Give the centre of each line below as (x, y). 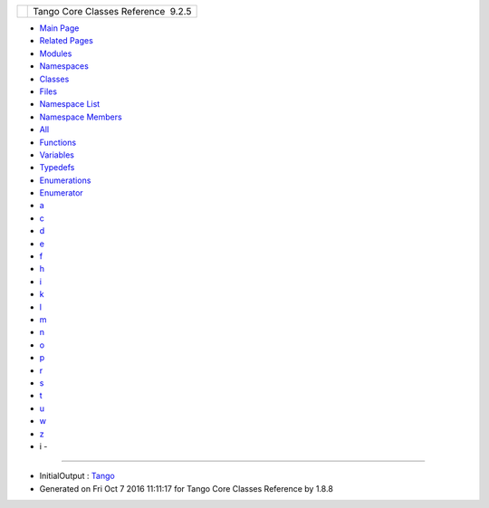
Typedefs (57, 168)
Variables (57, 155)
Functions (58, 142)
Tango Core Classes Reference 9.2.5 (112, 11)
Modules (56, 53)
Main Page (59, 28)
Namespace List (70, 104)
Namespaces (64, 66)
